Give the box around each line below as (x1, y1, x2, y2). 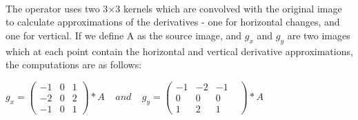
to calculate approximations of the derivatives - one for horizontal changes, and (6, 14, 340, 29)
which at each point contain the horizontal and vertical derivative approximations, (6, 43, 353, 58)
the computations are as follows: (6, 57, 142, 72)
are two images (287, 28, 350, 42)
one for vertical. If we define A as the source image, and (6, 28, 242, 42)
